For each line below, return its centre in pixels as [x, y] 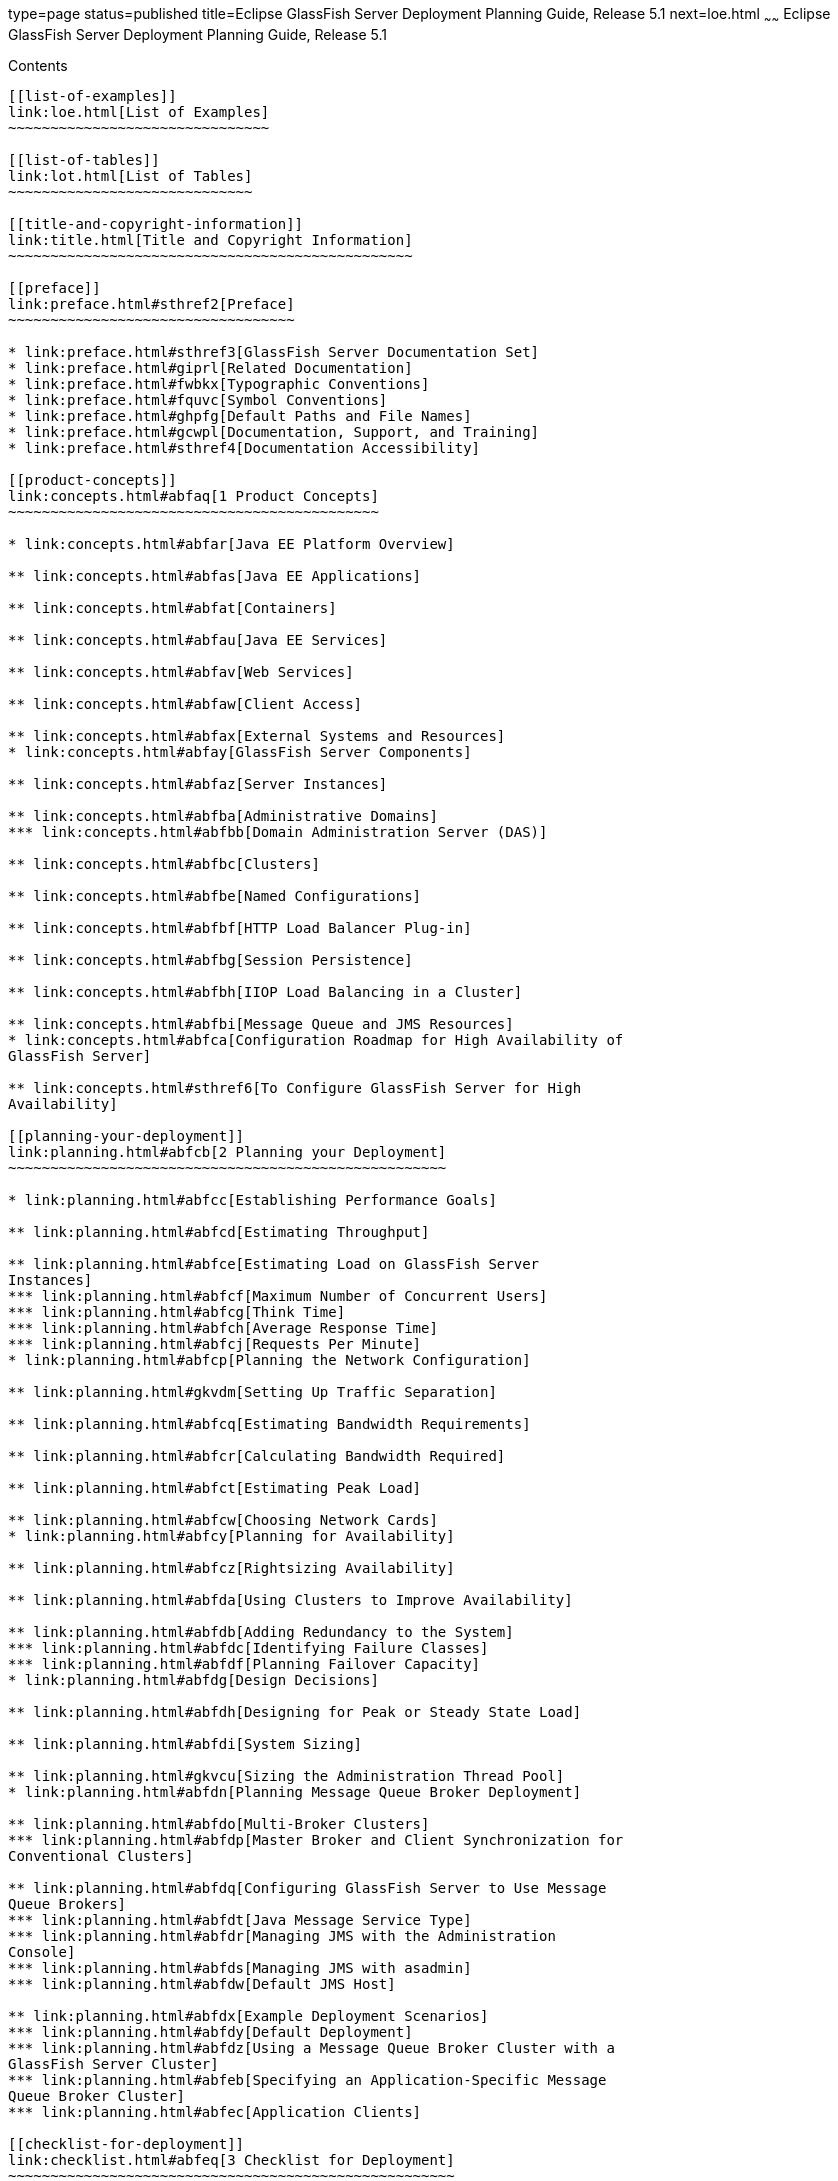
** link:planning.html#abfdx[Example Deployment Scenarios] [248, 2015]
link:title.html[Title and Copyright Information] [210, 239]
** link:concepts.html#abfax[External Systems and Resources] [257, 735]
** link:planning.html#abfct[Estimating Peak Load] [215, 1487]
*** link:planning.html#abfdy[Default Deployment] [210, 2031]
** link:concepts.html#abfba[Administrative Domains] [223, 815]
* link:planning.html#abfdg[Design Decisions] [193, 1679]
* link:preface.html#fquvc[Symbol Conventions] [198, 399]
